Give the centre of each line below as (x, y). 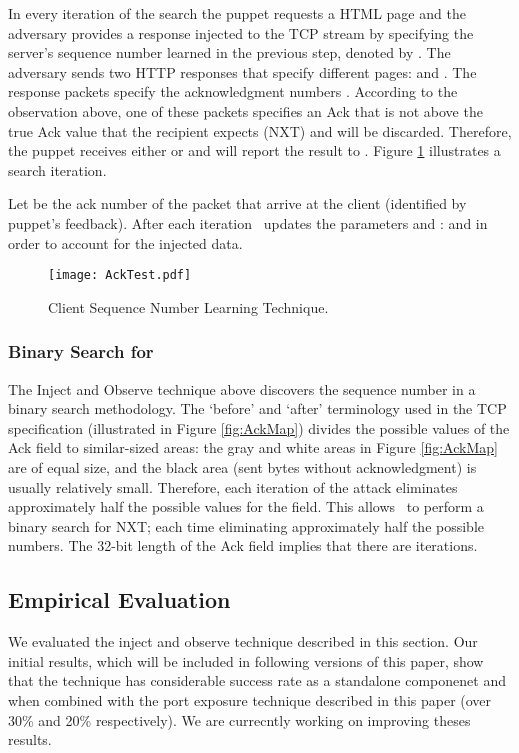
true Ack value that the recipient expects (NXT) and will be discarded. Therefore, (260, 130)
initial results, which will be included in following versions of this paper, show (246, 660)
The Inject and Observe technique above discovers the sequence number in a (242, 388)
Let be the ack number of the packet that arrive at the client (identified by (237, 203)
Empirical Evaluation (119, 599)
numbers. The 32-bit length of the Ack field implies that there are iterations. (243, 545)
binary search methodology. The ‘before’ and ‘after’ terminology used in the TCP (257, 408)
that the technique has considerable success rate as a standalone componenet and (257, 680)
